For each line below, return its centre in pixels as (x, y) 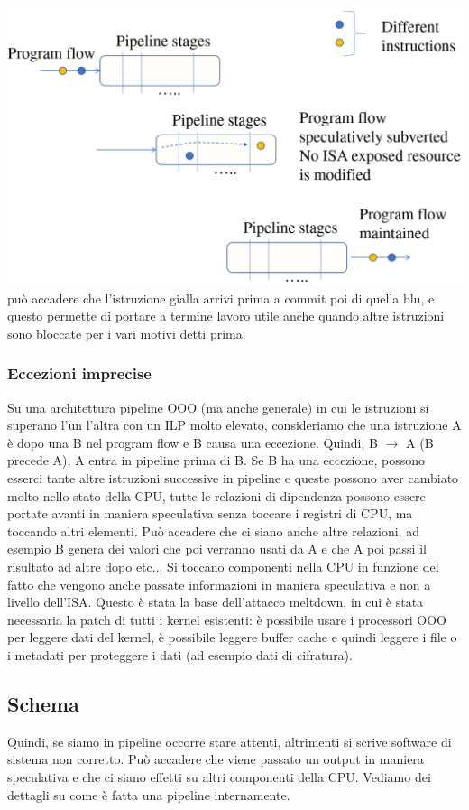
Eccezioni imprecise (79, 373)
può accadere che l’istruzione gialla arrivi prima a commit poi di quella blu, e (221, 298)
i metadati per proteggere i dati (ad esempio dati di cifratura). (180, 655)
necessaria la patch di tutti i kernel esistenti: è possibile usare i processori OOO (227, 619)
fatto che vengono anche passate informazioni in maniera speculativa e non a (219, 584)
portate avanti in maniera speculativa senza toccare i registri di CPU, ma (210, 513)
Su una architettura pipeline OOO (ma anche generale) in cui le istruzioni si (218, 407)
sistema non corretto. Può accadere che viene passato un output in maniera (216, 759)
